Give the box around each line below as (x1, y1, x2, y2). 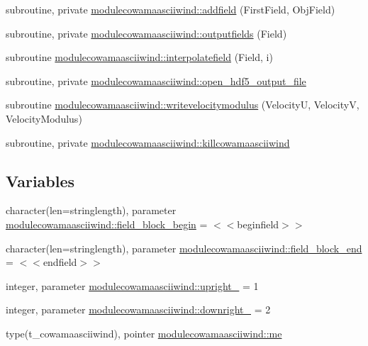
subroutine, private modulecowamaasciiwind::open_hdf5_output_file (6, 73, 306, 88)
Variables (6, 169, 75, 191)
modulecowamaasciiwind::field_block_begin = (6, 216, 208, 231)
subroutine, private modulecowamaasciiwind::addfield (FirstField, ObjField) (6, 2, 335, 16)
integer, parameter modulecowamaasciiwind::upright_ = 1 (6, 278, 259, 293)
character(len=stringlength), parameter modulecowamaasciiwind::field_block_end (6, 240, 362, 255)
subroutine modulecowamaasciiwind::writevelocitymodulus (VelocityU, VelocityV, (6, 97, 359, 112)
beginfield (237, 216, 279, 231)
